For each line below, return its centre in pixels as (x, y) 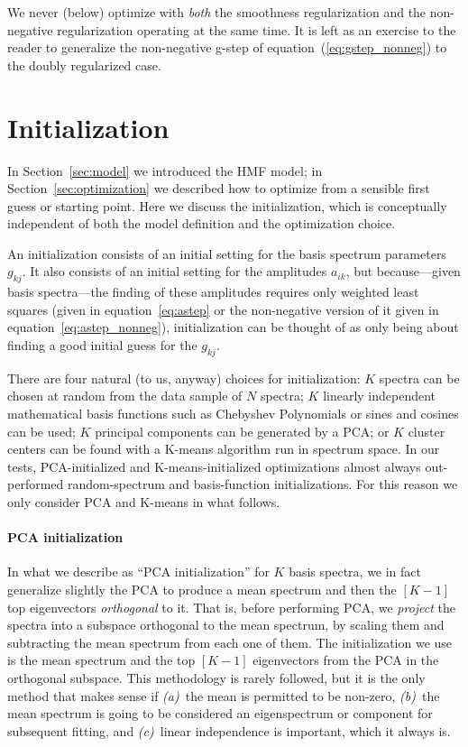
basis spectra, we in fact (355, 572)
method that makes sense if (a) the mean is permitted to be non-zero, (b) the (224, 695)
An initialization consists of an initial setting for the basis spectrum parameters (227, 253)
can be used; (41, 431)
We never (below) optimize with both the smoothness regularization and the (217, 12)
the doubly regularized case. (84, 65)
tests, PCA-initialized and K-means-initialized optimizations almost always (214, 466)
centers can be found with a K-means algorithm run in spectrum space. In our (224, 449)
